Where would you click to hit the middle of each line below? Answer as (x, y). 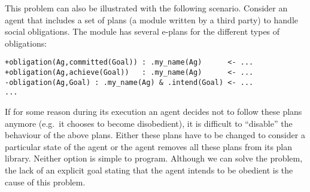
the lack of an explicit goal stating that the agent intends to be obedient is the (149, 170)
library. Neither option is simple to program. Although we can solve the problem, (154, 158)
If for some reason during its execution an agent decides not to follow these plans (154, 111)
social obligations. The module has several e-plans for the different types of (142, 31)
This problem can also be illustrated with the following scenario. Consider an (146, 8)
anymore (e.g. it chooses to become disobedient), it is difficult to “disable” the (149, 123)
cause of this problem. (45, 182)
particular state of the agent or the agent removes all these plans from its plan (149, 146)
